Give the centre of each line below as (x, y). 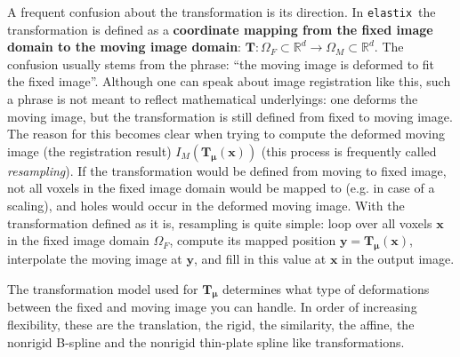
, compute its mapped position (253, 240)
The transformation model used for (103, 288)
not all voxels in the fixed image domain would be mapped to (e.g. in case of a (221, 188)
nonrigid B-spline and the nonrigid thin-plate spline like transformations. (206, 341)
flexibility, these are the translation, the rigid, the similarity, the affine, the (211, 324)
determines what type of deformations (326, 288)
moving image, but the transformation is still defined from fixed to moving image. (230, 116)
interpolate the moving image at (95, 258)
